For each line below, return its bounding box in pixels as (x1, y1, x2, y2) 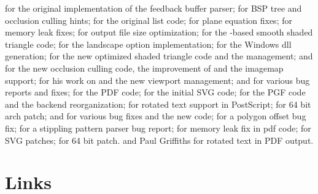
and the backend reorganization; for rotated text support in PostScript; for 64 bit (5, 97, 311, 110)
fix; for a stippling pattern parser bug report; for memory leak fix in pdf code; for (5, 121, 311, 134)
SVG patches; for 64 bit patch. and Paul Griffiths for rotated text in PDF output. (5, 133, 314, 146)
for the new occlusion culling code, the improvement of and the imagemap (5, 61, 284, 74)
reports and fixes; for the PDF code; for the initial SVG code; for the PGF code (5, 86, 306, 99)
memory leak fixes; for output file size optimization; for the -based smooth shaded (5, 26, 313, 39)
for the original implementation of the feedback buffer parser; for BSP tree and (5, 2, 302, 14)
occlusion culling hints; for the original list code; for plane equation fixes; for (5, 13, 292, 26)
